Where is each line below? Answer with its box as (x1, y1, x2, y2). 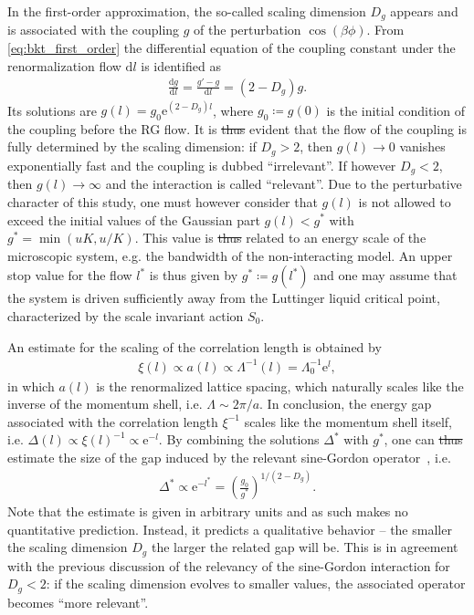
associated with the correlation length (7, 412, 218, 431)
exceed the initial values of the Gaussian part (7, 210, 260, 229)
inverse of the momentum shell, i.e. (7, 394, 203, 413)
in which (7, 376, 55, 395)
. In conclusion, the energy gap (259, 394, 432, 413)
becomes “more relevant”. (7, 592, 149, 611)
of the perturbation (194, 20, 301, 39)
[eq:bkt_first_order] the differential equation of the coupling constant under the (7, 38, 456, 57)
